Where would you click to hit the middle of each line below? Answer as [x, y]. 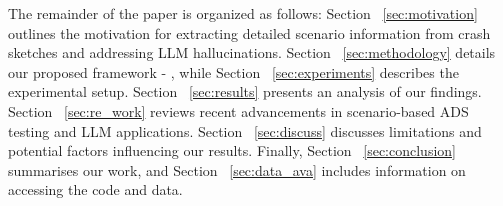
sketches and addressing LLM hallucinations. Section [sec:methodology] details [252, 52]
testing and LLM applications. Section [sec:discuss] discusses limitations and [245, 130]
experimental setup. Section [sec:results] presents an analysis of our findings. [245, 91]
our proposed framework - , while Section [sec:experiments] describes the [233, 71]
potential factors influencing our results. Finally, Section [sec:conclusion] [232, 150]
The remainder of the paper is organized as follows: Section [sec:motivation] [243, 13]
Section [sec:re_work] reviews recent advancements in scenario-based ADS [238, 110]
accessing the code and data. [95, 189]
